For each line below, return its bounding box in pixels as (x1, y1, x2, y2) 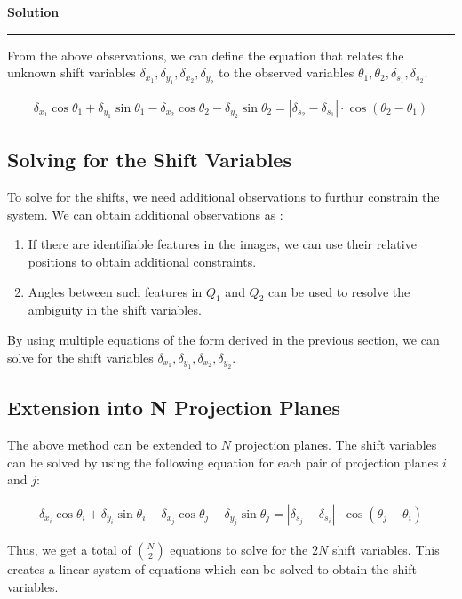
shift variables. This (331, 540, 440, 559)
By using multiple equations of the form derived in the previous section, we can (7, 331, 440, 348)
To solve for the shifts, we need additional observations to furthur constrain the (7, 188, 440, 206)
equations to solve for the (170, 540, 308, 559)
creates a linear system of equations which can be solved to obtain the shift (7, 560, 417, 579)
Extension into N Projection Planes (7, 394, 341, 421)
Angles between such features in (28, 282, 203, 300)
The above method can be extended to (7, 435, 218, 454)
